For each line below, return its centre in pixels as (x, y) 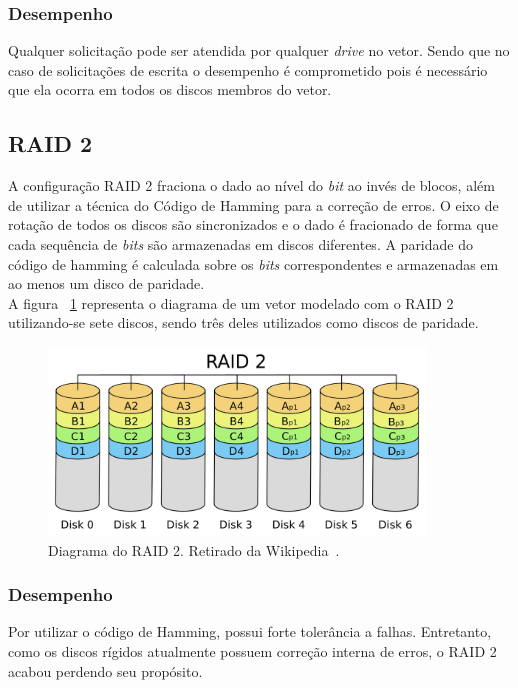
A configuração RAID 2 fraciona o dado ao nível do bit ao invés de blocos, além (251, 185)
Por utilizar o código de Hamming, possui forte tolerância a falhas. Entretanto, (250, 631)
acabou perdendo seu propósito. (105, 670)
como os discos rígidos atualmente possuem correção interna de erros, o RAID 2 (252, 650)
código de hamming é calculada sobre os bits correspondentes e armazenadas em (253, 263)
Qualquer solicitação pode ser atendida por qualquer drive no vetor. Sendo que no (259, 50)
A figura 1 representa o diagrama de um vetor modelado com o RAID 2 (231, 302)
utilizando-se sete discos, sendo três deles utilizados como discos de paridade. (243, 322)
